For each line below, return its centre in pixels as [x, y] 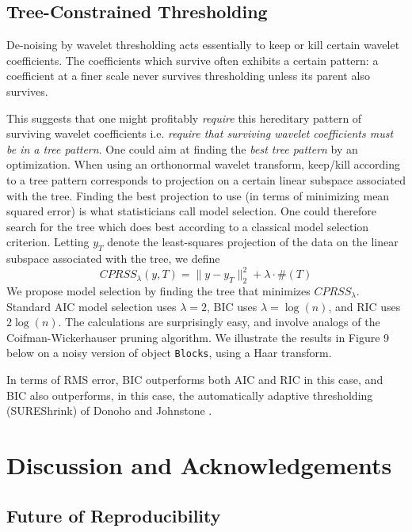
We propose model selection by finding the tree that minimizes [158, 291]
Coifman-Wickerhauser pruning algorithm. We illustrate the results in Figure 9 [198, 337]
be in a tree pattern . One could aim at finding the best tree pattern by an [182, 148]
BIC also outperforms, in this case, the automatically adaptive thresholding [190, 395]
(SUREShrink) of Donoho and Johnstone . [109, 410]
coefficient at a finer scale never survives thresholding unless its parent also [188, 76]
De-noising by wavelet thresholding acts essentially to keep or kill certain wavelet [203, 45]
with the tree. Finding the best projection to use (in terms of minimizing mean [198, 195]
